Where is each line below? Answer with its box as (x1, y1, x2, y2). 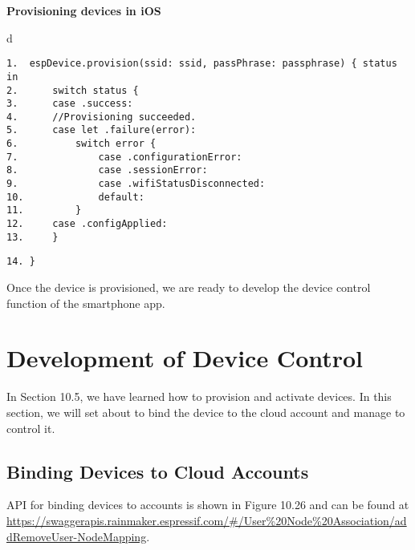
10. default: (6, 191, 144, 203)
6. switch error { (6, 138, 157, 150)
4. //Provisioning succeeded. (6, 111, 197, 123)
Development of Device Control (6, 342, 364, 374)
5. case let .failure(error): (6, 124, 197, 136)
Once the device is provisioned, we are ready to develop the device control (6, 279, 371, 296)
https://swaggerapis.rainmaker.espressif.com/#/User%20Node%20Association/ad (6, 512, 407, 528)
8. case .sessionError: (6, 164, 208, 176)
